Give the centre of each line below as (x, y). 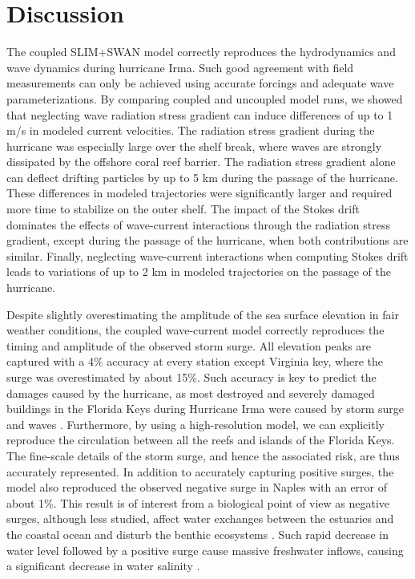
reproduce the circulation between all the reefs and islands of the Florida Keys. (201, 440)
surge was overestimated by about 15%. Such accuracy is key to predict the (191, 377)
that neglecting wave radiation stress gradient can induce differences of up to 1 (200, 114)
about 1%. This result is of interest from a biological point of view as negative (198, 502)
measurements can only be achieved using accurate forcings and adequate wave (200, 83)
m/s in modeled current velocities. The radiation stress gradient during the (191, 130)
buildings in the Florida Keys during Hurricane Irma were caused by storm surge (205, 409)
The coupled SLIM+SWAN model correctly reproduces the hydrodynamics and (201, 52)
